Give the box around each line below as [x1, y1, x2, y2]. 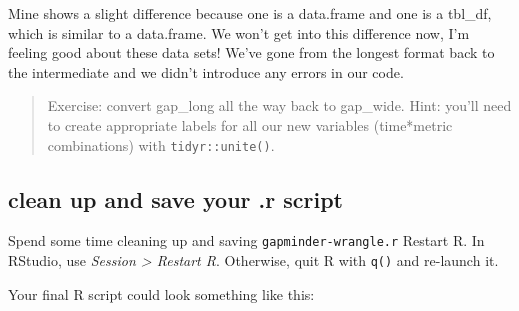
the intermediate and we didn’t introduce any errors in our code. [8, 61, 404, 82]
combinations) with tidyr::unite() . [47, 134, 275, 155]
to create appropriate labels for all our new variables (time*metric [47, 114, 453, 135]
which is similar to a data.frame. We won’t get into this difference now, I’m [8, 22, 470, 43]
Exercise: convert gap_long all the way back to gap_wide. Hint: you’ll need [47, 95, 512, 116]
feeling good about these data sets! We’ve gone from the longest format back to [8, 42, 495, 63]
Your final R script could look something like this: [8, 283, 315, 304]
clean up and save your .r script [8, 183, 343, 214]
